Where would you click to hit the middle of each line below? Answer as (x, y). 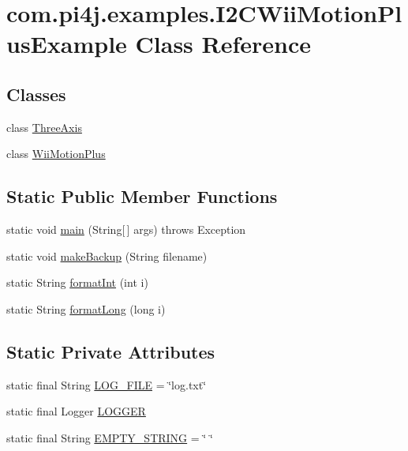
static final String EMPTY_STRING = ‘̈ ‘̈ (110, 437)
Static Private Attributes (111, 351)
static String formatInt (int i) (77, 282)
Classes (36, 94)
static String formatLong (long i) (86, 308)
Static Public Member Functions (142, 196)
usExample (67, 44)
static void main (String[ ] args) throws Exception (126, 229)
